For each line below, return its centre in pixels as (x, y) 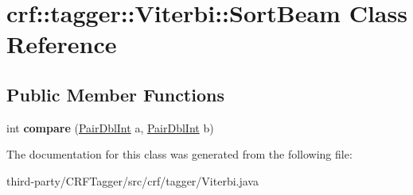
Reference (62, 44)
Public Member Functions (115, 94)
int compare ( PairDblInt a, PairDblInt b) (110, 127)
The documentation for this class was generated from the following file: (179, 154)
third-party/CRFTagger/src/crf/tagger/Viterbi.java (132, 180)
